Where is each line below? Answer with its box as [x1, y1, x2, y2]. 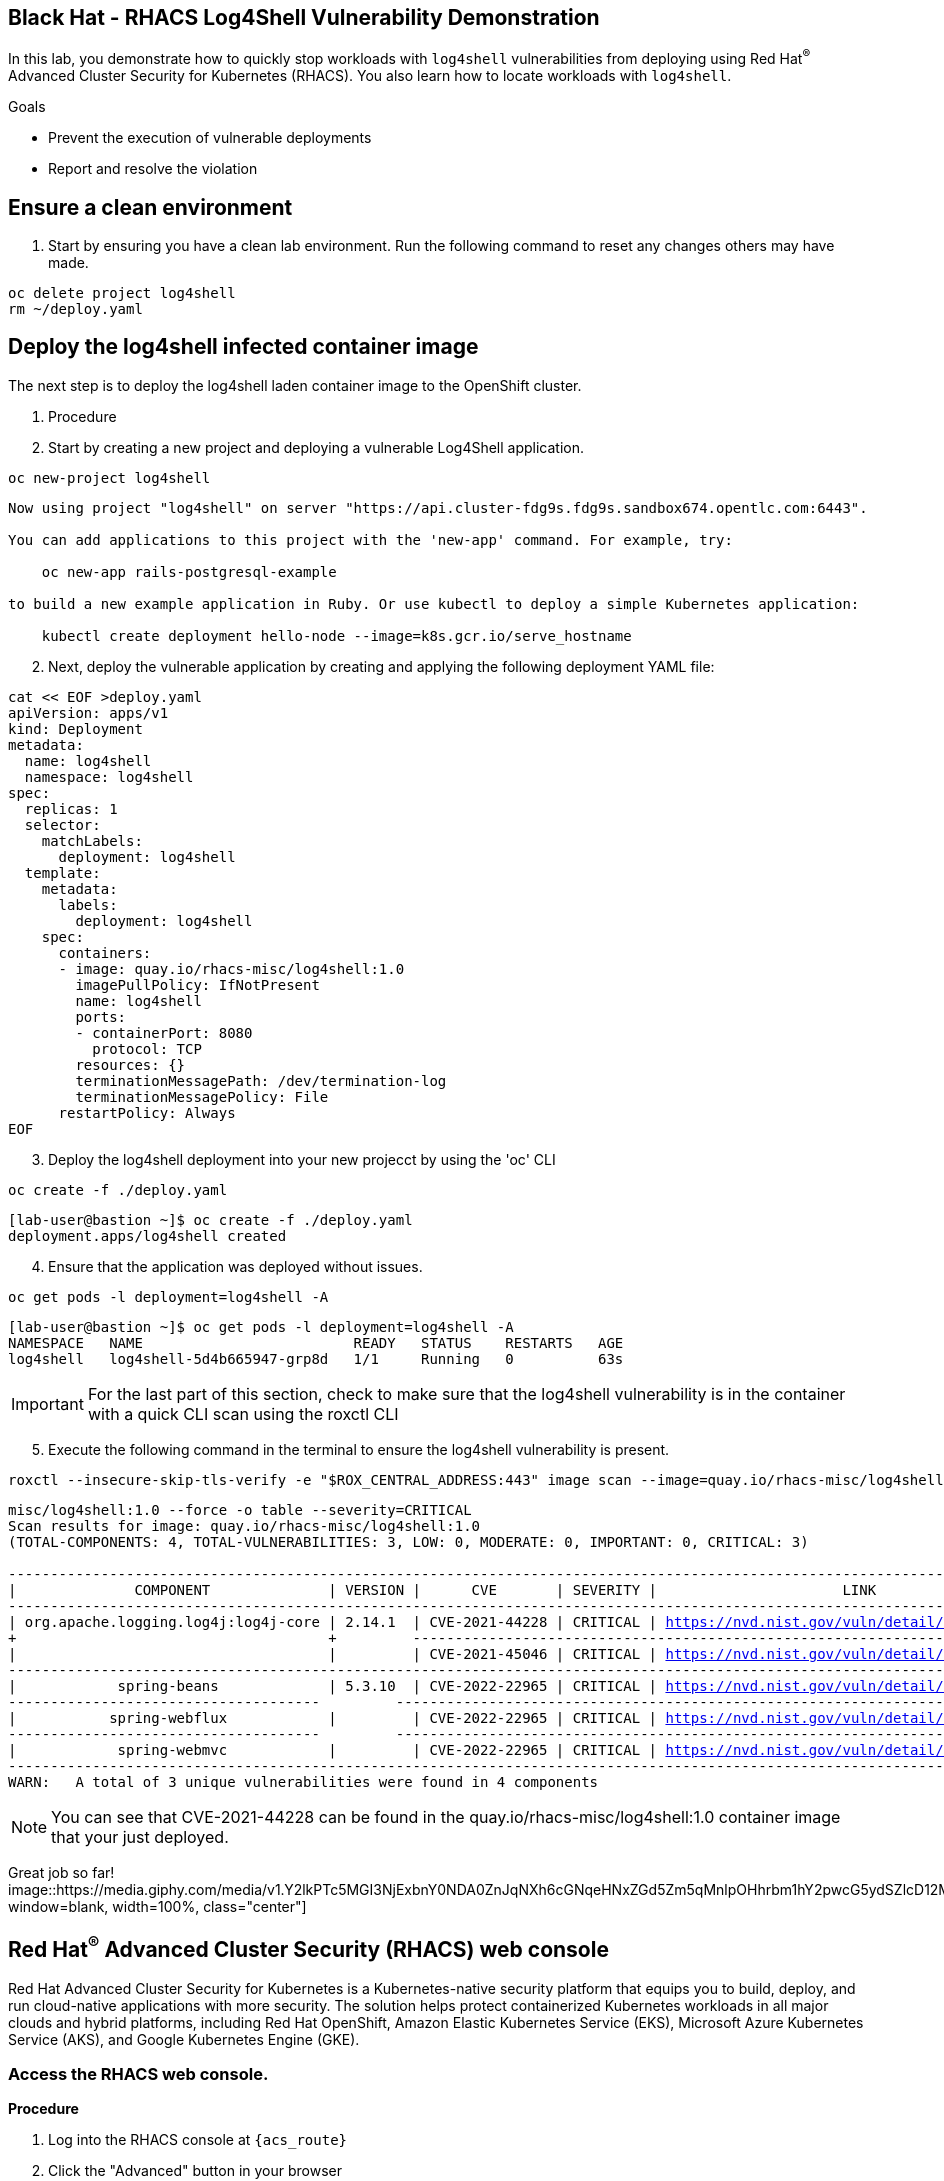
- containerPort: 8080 [75, 1024, 253, 1041]
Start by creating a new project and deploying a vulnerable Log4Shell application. [48, 438, 585, 456]
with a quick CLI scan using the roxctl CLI [87, 1403, 399, 1424]
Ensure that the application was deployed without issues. [48, 1257, 423, 1275]
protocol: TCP [92, 1040, 202, 1057]
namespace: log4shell [24, 768, 194, 785]
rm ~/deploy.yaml [8, 300, 143, 317]
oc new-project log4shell [8, 469, 211, 486]
